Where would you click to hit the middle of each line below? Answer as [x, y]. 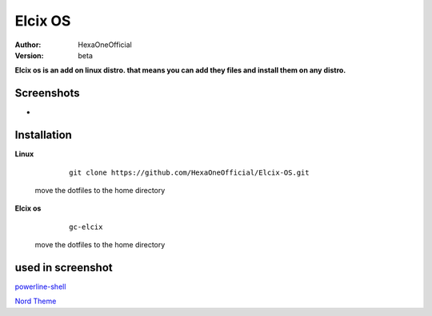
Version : [29, 55]
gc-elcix [86, 227]
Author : [28, 45]
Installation [43, 135]
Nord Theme [36, 301]
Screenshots [47, 93]
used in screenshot [64, 267]
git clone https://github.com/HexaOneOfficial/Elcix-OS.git [189, 172]
